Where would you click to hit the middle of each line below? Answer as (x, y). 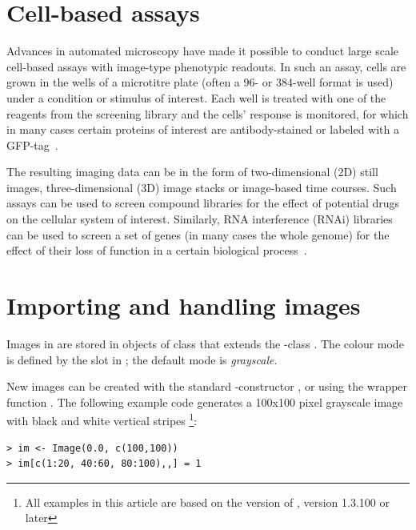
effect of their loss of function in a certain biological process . (157, 250)
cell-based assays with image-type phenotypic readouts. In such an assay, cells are (206, 66)
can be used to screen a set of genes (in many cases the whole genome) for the (198, 234)
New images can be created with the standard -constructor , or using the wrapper (207, 386)
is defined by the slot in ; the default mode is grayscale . (142, 359)
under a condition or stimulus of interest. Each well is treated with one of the (196, 97)
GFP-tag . (32, 145)
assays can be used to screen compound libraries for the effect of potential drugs (203, 203)
